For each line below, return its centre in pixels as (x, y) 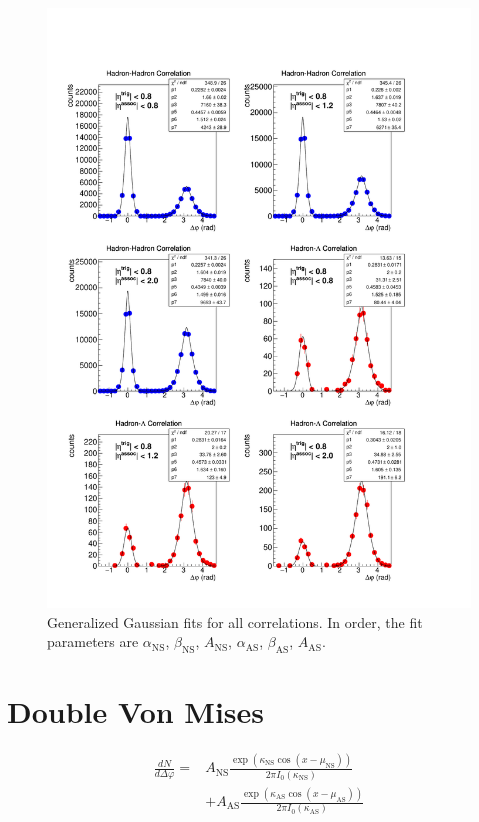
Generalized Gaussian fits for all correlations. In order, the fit (235, 621)
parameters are (93, 641)
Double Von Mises (136, 711)
